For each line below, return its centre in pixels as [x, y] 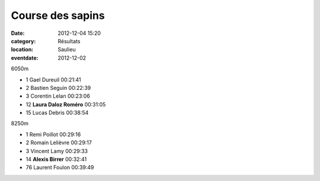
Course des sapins [58, 15]
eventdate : [25, 58]
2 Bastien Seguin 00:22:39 [58, 88]
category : [23, 41]
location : [22, 50]
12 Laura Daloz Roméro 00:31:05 [66, 104]
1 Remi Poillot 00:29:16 [53, 134]
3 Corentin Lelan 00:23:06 [58, 96]
